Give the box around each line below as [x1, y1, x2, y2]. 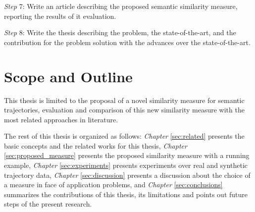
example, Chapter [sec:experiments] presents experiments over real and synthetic [4, 160, 248, 170]
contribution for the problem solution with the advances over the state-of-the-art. [4, 37, 251, 47]
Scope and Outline [4, 66, 133, 86]
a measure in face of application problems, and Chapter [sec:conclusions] [4, 179, 223, 190]
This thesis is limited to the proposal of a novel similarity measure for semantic [4, 95, 245, 105]
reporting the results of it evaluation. [4, 10, 116, 21]
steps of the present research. [4, 199, 92, 209]
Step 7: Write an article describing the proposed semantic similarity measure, [4, 1, 238, 11]
